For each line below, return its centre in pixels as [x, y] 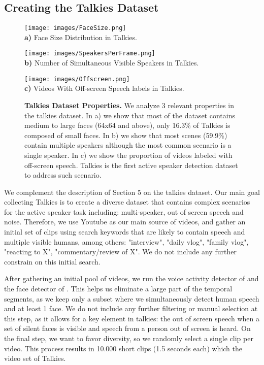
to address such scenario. [63, 175]
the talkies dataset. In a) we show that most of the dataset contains [130, 115]
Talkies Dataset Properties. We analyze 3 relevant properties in [129, 105]
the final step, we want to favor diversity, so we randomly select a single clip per [129, 338]
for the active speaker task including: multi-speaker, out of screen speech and [124, 211]
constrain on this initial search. [52, 261]
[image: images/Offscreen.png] [77, 79]
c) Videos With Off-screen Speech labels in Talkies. [104, 88]
